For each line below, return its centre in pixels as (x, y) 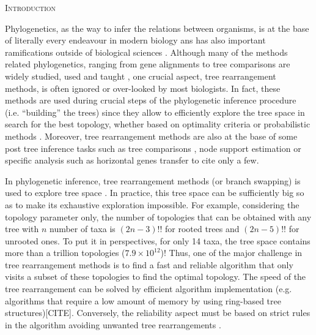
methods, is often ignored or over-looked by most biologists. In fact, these (143, 88)
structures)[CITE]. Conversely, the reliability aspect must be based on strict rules (158, 313)
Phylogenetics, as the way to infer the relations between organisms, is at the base (157, 28)
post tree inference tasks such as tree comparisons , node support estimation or (153, 148)
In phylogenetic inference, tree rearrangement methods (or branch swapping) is (153, 180)
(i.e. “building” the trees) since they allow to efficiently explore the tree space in (155, 112)
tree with (22, 229)
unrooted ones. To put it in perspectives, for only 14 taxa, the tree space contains (158, 240)
